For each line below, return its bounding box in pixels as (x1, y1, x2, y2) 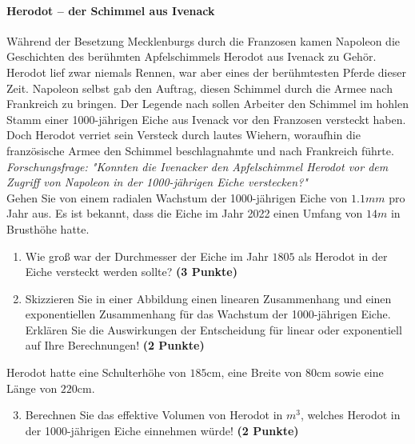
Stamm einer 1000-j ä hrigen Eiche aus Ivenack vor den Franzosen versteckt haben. (6, 110, 406, 127)
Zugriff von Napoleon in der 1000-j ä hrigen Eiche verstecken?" (6, 174, 308, 190)
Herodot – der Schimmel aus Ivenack (6, 2, 215, 18)
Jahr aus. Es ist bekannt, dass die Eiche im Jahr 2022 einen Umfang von (6, 205, 363, 222)
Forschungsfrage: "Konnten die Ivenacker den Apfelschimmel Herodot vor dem (6, 158, 389, 174)
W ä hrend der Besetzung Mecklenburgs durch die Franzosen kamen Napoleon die (6, 32, 400, 49)
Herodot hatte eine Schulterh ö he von (6, 364, 186, 381)
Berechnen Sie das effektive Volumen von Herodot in (25, 406, 283, 423)
